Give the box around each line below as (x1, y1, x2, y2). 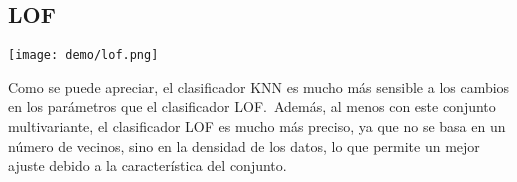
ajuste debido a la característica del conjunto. (8, 155, 287, 176)
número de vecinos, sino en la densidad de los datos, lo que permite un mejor (8, 135, 480, 156)
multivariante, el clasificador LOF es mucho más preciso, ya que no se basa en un (8, 116, 506, 137)
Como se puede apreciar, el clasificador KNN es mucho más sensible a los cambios (8, 76, 510, 97)
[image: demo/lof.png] (8, 48, 159, 63)
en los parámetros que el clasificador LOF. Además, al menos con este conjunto (8, 96, 496, 117)
